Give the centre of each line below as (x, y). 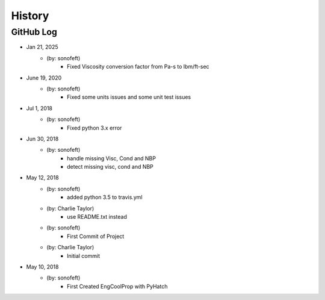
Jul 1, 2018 (39, 108)
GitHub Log (34, 32)
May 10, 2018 (42, 267)
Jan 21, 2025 (42, 47)
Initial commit (84, 255)
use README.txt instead (97, 217)
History (30, 16)
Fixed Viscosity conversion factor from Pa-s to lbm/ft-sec (138, 67)
